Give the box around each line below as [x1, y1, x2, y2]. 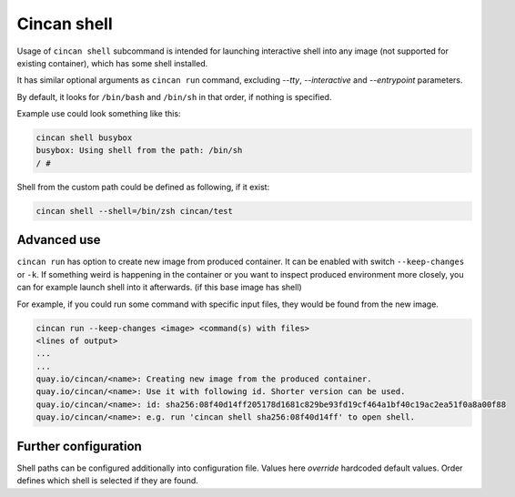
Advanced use [16, 232, 101, 248]
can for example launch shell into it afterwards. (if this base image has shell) [16, 282, 302, 293]
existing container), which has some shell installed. [16, 57, 208, 68]
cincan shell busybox [35, 133, 133, 143]
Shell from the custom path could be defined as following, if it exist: [16, 181, 270, 192]
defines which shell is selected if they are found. [16, 475, 199, 486]
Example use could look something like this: [16, 108, 181, 119]
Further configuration [16, 438, 143, 454]
